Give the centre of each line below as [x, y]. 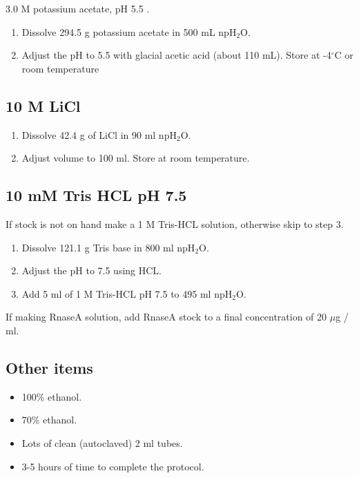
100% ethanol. [52, 396]
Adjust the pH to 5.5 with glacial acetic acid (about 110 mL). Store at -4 [176, 55]
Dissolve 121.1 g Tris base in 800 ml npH [108, 247]
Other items [49, 367]
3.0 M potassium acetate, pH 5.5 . [78, 8]
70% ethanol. [49, 420]
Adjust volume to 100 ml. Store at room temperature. [136, 158]
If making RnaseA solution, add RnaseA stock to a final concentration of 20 [166, 317]
